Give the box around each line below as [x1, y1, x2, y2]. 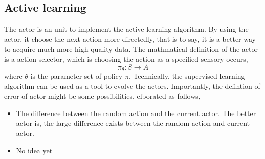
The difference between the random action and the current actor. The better [16, 107, 256, 118]
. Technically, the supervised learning [128, 71, 245, 81]
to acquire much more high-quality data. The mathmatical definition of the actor [4, 43, 258, 54]
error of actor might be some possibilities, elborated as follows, [4, 90, 201, 101]
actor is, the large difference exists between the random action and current [16, 118, 250, 128]
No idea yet [16, 145, 53, 155]
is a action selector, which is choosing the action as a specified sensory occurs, [4, 53, 248, 64]
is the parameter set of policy [30, 71, 123, 81]
